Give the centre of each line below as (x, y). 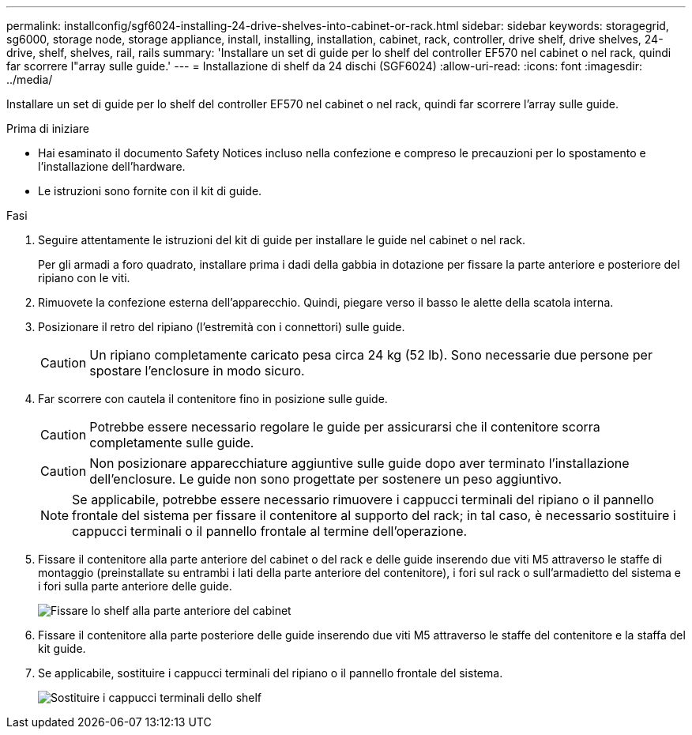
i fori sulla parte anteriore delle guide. (135, 586)
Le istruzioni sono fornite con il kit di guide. (150, 191)
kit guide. (62, 648)
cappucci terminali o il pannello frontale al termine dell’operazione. (270, 531)
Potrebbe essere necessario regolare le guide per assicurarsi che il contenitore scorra (345, 427)
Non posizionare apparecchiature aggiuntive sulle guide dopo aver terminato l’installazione (359, 463)
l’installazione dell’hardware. (112, 166)
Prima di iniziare (48, 128)
